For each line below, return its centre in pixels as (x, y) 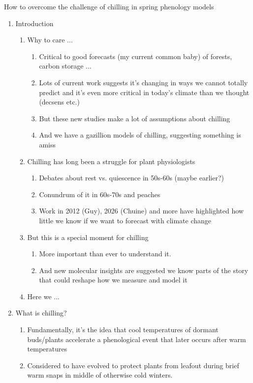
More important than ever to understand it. (105, 254)
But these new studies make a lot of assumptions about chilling (135, 118)
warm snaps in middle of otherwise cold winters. (100, 375)
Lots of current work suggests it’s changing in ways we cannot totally (143, 82)
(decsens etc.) (59, 102)
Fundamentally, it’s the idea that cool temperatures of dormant (123, 330)
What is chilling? (41, 313)
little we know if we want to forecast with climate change (125, 220)
